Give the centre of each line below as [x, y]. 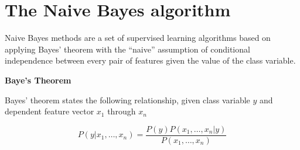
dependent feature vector [50, 111]
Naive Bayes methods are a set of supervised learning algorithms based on [138, 38]
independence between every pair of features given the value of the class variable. [150, 60]
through [122, 111]
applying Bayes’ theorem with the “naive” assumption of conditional [127, 49]
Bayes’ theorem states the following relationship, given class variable [127, 100]
